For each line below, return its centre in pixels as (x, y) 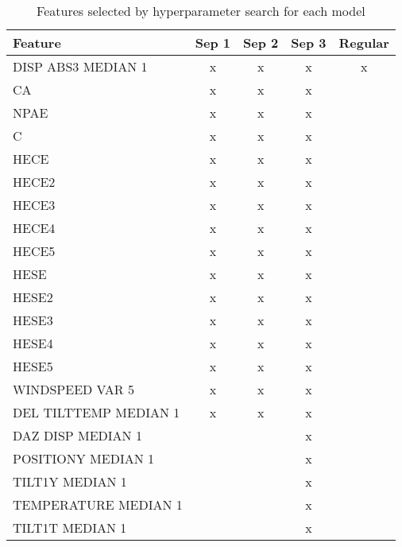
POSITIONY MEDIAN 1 (84, 458)
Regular (364, 43)
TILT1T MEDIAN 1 (70, 528)
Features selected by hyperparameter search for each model (201, 11)
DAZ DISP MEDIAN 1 (77, 435)
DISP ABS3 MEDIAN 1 (80, 66)
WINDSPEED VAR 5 (73, 389)
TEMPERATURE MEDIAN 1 (98, 504)
